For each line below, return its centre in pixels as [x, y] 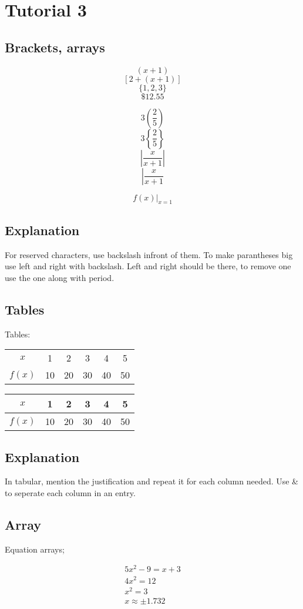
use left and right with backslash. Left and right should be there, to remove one [148, 266]
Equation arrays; [35, 549]
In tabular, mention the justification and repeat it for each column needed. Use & [152, 481]
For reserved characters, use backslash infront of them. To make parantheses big [149, 254]
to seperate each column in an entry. [70, 492]
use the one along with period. [60, 277]
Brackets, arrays [55, 47]
